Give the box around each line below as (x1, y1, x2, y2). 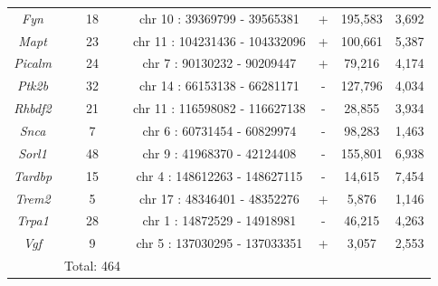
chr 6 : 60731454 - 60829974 (142, 120, 297, 139)
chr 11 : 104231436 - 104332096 (132, 31, 306, 50)
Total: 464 (64, 256, 120, 275)
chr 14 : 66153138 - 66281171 (138, 76, 300, 95)
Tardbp (14, 166, 52, 185)
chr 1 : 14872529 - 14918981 (142, 211, 297, 230)
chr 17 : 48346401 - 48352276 (138, 188, 300, 207)
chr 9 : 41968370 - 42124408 (142, 143, 297, 162)
